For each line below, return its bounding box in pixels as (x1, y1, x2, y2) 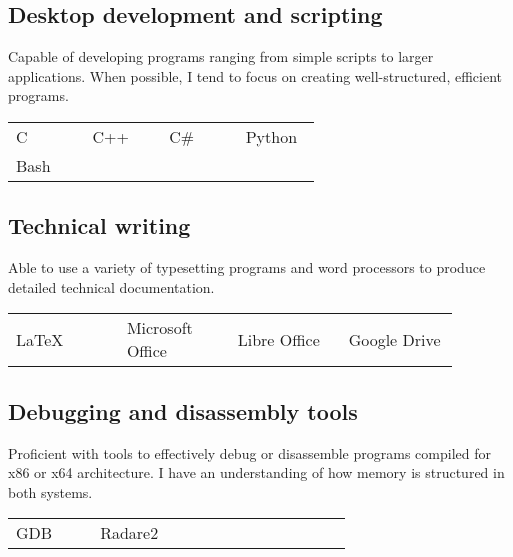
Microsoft (126, 316, 193, 340)
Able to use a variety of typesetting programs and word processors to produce (8, 257, 486, 278)
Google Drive (348, 327, 441, 351)
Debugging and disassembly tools (8, 395, 358, 426)
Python (245, 124, 298, 148)
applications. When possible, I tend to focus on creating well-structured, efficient (8, 65, 503, 86)
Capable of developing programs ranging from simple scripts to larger (8, 46, 434, 67)
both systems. (8, 481, 93, 502)
